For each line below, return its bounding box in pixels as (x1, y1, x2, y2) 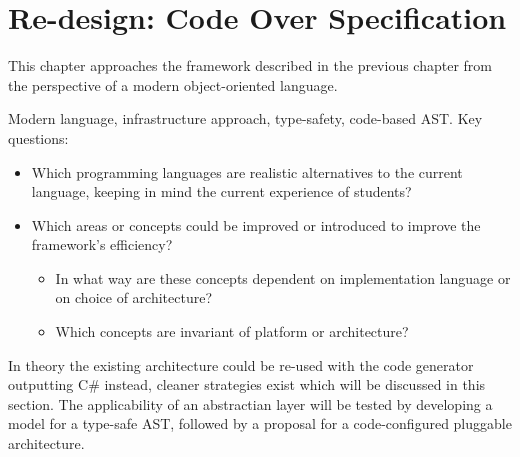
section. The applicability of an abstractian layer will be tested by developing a (8, 393, 493, 414)
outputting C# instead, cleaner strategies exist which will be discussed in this (8, 374, 486, 395)
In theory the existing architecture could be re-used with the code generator (8, 354, 474, 375)
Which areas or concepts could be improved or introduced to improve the (31, 214, 481, 235)
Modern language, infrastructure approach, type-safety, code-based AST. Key (8, 108, 483, 129)
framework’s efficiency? (31, 234, 173, 255)
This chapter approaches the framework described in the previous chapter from (8, 55, 493, 76)
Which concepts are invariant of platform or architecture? (55, 321, 409, 342)
